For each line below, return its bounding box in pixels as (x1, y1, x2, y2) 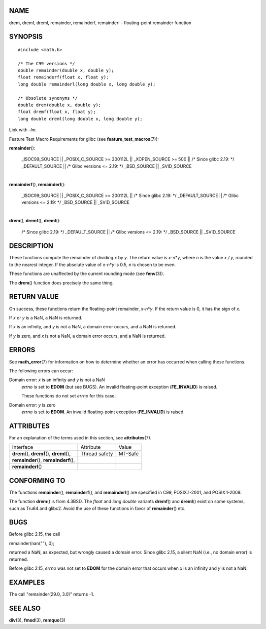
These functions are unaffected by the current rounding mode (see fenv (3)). (9, 271, 165, 276)
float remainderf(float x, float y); (18, 75, 109, 80)
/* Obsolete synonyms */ (18, 95, 78, 101)
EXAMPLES (9, 578, 45, 587)
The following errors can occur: (9, 368, 73, 374)
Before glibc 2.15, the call (9, 531, 60, 537)
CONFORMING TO (9, 476, 66, 485)
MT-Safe (118, 450, 139, 457)
